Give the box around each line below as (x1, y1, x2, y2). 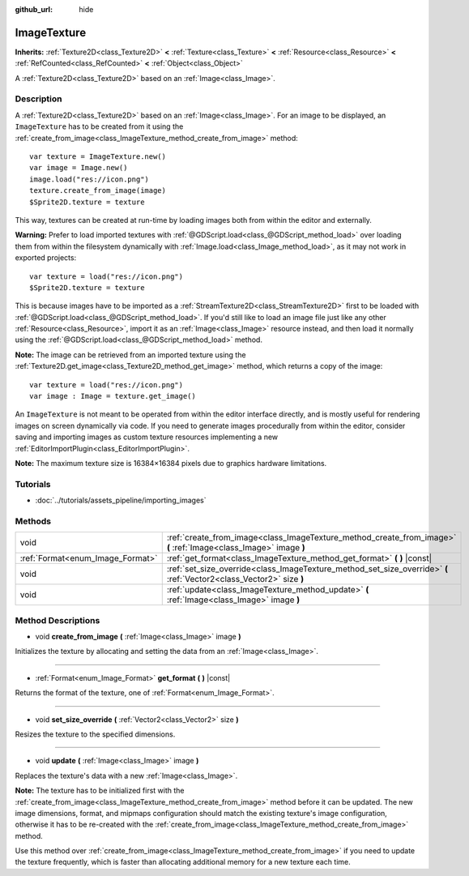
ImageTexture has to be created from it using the (15, 122, 184, 131)
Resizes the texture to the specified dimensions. (15, 729, 176, 739)
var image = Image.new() (29, 163, 128, 173)
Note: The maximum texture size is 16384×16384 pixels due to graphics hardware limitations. (15, 458, 327, 468)
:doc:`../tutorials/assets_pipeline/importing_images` (35, 495, 207, 506)
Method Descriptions (15, 614, 100, 626)
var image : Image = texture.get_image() (29, 391, 196, 401)
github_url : (15, 5, 53, 14)
